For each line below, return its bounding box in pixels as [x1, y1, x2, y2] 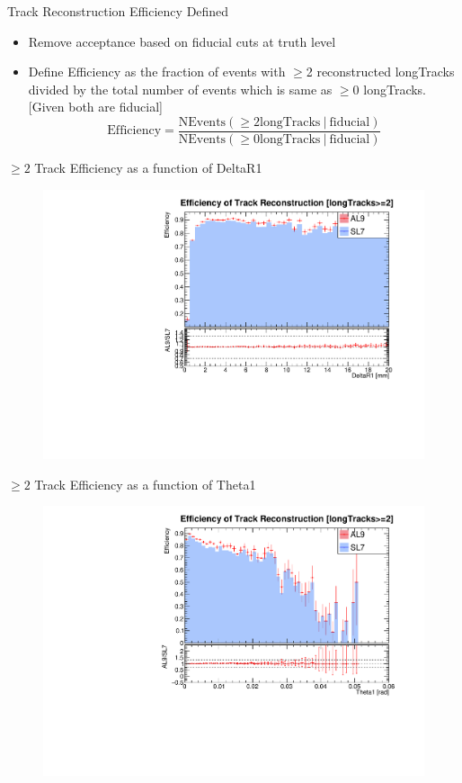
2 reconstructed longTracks [306, 62, 455, 81]
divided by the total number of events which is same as [28, 79, 333, 98]
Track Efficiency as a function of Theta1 [34, 474, 256, 493]
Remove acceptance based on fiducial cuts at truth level [28, 31, 336, 50]
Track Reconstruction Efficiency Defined [7, 2, 229, 20]
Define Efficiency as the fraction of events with [28, 62, 286, 81]
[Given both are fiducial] [28, 97, 163, 116]
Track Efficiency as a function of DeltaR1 [34, 158, 262, 177]
